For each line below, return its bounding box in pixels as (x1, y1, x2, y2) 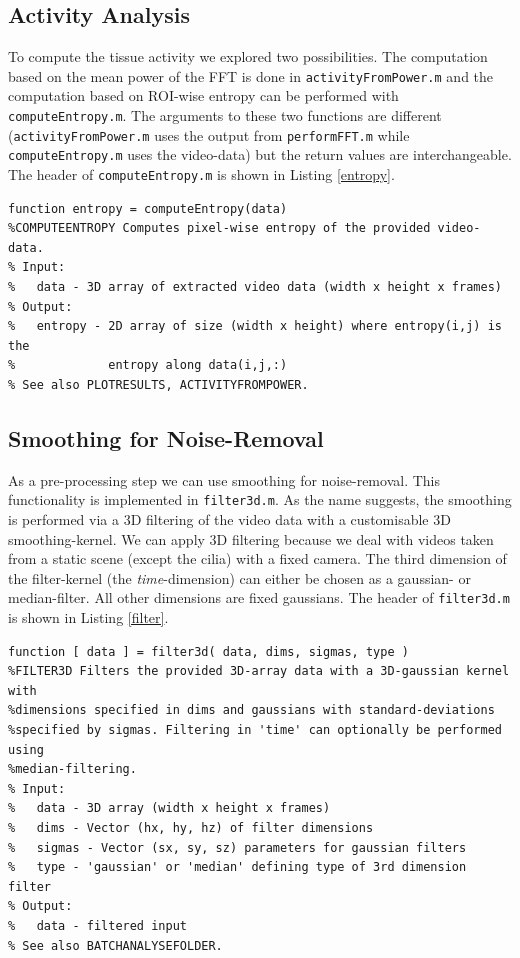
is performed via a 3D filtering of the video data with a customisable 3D (8, 509, 451, 530)
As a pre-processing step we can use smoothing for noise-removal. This (8, 469, 440, 490)
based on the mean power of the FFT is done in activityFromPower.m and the (8, 65, 494, 86)
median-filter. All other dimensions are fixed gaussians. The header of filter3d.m (8, 587, 510, 608)
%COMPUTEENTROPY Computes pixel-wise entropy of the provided (8, 221, 431, 236)
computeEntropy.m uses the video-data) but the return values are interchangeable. (8, 144, 512, 165)
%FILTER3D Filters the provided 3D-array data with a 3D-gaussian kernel (8, 664, 510, 679)
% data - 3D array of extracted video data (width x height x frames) (8, 280, 502, 295)
